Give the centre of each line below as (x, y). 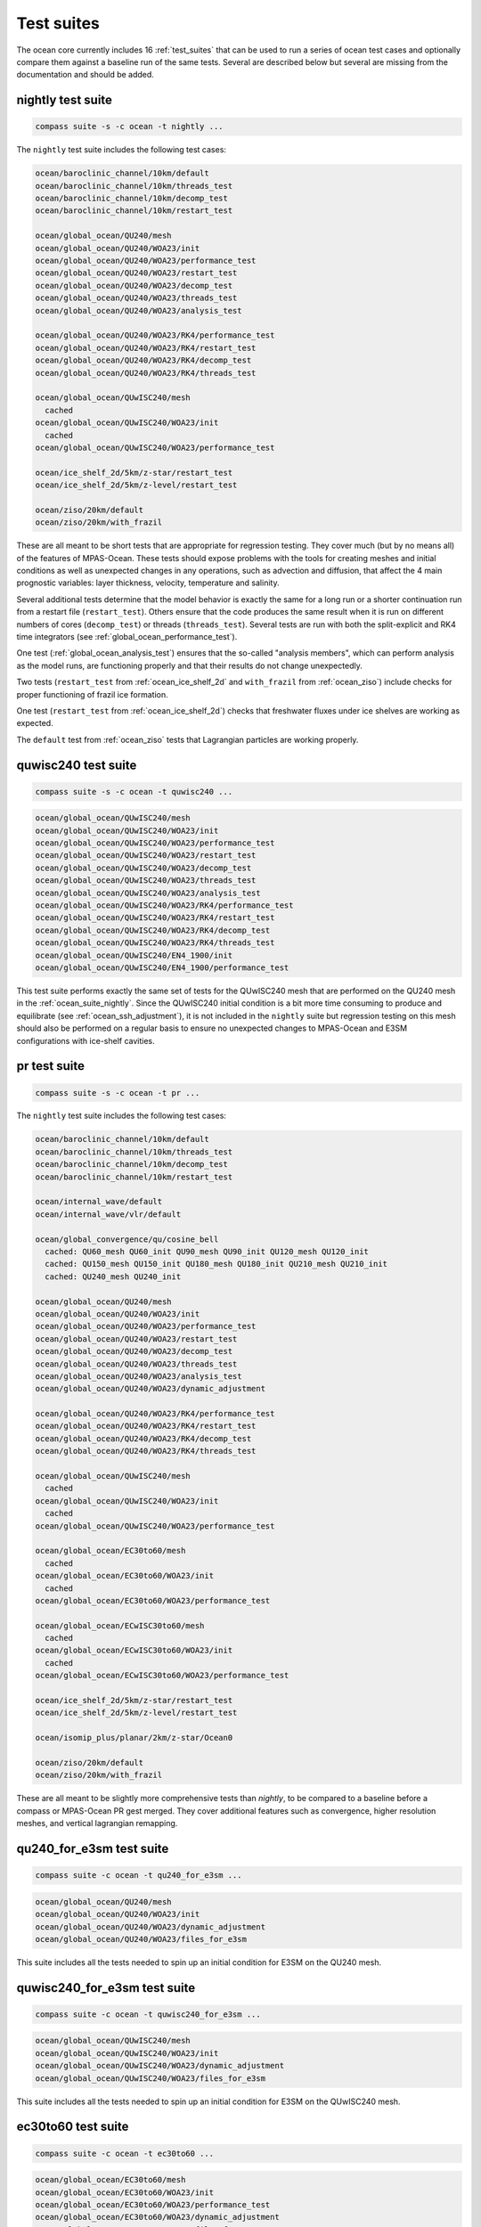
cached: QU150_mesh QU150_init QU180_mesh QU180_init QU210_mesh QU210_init (216, 1264)
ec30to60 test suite (73, 2127)
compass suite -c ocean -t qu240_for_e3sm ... (139, 1876)
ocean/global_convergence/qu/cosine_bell (127, 1239)
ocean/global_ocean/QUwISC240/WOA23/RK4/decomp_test (153, 930)
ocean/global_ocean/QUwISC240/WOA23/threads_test (146, 881)
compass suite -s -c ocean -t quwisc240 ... (134, 791)
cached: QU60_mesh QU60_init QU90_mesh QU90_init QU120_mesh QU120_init (207, 1251)
